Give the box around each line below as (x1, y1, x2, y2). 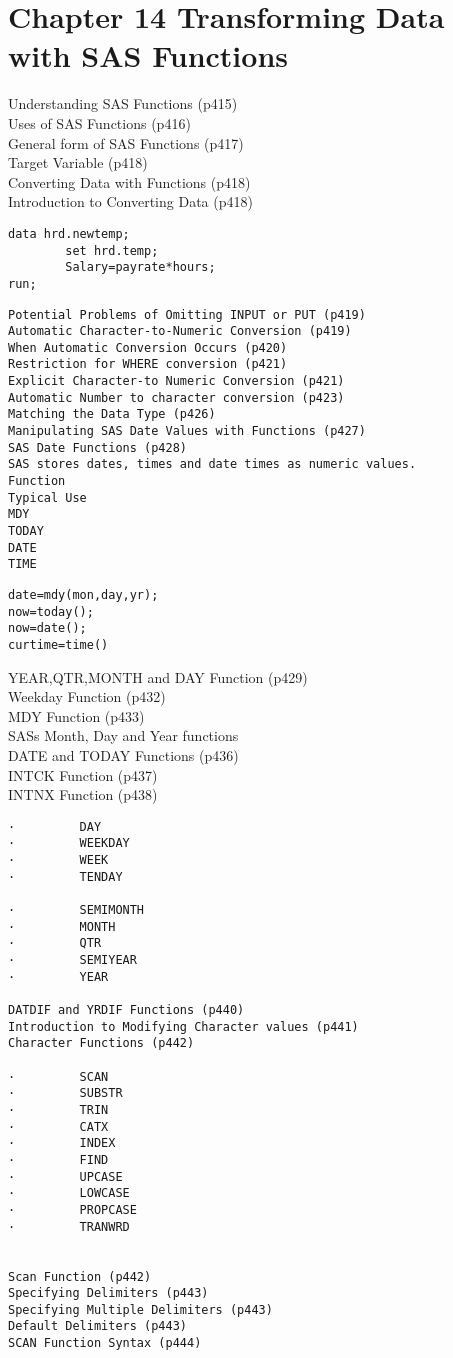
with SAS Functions (8, 35, 289, 76)
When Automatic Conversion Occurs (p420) (8, 340, 288, 355)
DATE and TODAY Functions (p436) (8, 745, 239, 765)
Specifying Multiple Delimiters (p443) (8, 1302, 273, 1317)
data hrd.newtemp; (8, 226, 130, 241)
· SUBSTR (8, 1086, 123, 1101)
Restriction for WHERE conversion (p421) (8, 357, 288, 372)
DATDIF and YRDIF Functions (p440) (8, 1003, 245, 1017)
